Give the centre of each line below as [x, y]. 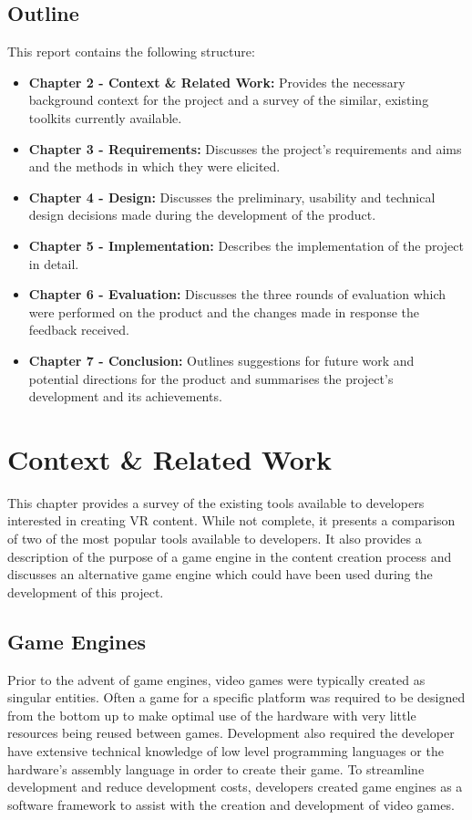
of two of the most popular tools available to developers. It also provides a [215, 539]
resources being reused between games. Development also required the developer [231, 733]
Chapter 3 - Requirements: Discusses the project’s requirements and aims [245, 148]
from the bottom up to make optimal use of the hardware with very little [212, 715]
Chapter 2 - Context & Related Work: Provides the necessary [217, 82]
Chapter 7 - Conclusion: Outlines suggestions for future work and [221, 360]
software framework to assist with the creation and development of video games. [231, 804]
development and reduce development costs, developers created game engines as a [235, 787]
